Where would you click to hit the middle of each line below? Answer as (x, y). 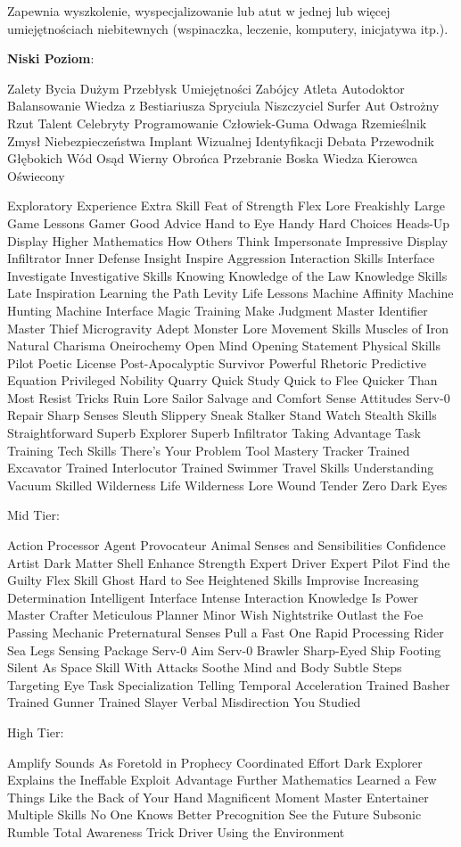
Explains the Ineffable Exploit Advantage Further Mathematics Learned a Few (222, 780)
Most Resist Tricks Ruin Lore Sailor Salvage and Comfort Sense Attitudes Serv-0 (229, 397)
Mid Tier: (33, 515)
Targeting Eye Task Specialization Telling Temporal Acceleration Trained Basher (229, 684)
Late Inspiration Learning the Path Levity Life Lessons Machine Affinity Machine (230, 293)
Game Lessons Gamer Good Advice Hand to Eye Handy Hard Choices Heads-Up (229, 222)
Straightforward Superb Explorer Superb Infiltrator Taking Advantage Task (214, 433)
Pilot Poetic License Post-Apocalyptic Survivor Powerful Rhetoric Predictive (217, 362)
